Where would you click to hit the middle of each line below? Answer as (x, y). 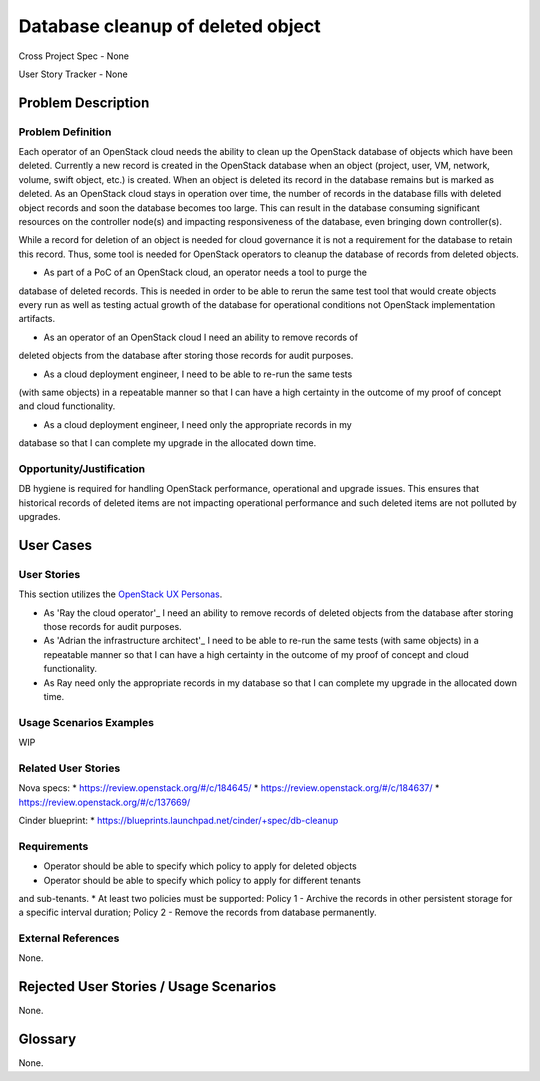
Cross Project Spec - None (74, 56)
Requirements (53, 846)
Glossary (47, 1039)
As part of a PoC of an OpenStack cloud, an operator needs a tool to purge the (205, 272)
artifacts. (37, 319)
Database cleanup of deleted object (170, 26)
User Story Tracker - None (73, 74)
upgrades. (39, 517)
